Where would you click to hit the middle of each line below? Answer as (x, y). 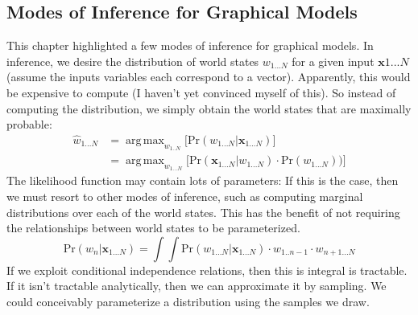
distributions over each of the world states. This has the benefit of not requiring (203, 212)
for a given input (333, 61)
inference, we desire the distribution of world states (133, 61)
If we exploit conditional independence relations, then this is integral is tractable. (207, 270)
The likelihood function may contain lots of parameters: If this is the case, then (203, 180)
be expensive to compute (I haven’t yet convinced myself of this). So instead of (201, 92)
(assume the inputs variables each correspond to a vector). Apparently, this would (209, 77)
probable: (29, 124)
